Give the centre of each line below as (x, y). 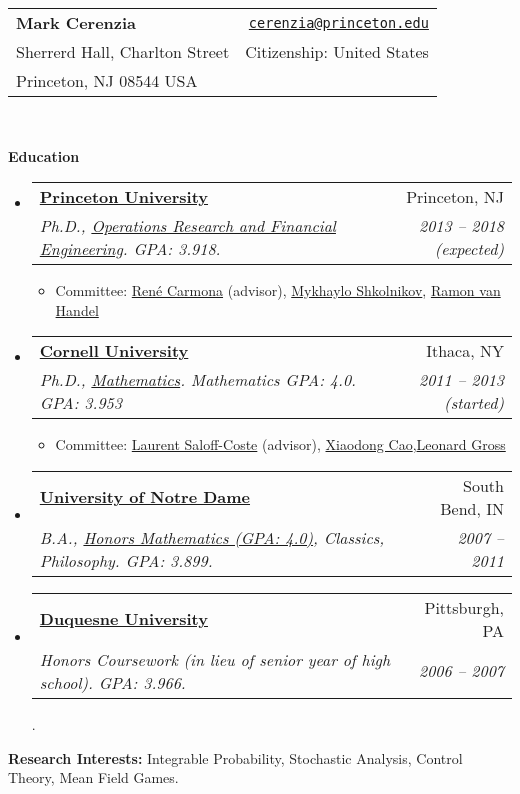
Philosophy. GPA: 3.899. (126, 560)
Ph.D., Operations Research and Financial (187, 226)
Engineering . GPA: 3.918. (130, 249)
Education (44, 155)
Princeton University (124, 197)
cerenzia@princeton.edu (338, 22)
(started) (474, 403)
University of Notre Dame (145, 497)
